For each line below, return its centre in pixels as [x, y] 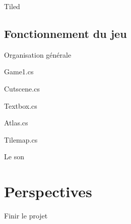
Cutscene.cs [22, 88]
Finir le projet [26, 216]
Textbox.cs [21, 105]
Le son [14, 156]
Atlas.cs [16, 123]
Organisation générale [38, 54]
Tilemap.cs [21, 139]
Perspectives [48, 191]
